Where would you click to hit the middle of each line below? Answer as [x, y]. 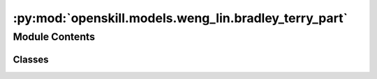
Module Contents [54, 37]
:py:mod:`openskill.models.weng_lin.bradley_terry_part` [180, 18]
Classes [31, 59]
